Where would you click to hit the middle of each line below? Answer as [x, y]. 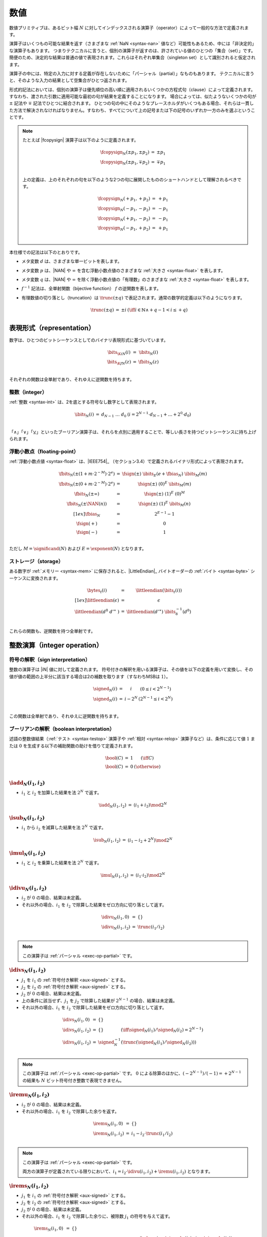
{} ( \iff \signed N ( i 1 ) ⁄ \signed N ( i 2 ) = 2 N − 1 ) [151, 1030]
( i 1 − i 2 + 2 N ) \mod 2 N [150, 840]
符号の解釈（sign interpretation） [50, 660]
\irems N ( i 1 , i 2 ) [29, 1186]
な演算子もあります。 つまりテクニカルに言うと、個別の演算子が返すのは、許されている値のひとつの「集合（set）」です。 [132, 50]
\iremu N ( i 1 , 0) [108, 1124]
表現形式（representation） [52, 328]
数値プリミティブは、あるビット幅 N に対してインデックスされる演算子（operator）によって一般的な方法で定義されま [129, 28]
